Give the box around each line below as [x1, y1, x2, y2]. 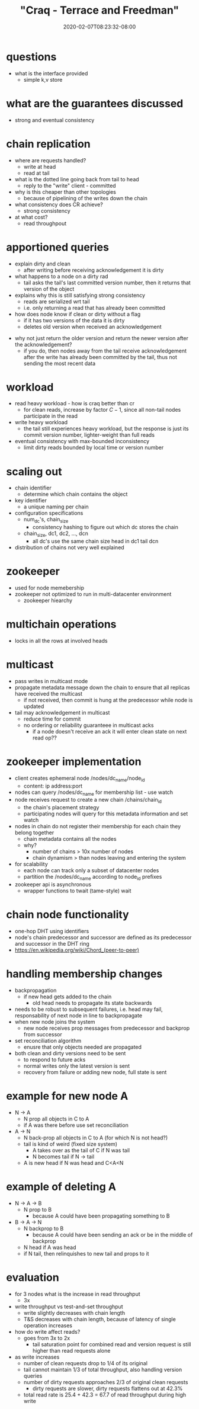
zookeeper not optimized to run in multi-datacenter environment [14, 590, 172, 597]
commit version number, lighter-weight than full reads [23, 431, 155, 438]
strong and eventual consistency [14, 116, 95, 123]
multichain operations [6, 617, 117, 631]
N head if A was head [23, 1244, 76, 1251]
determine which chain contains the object [23, 491, 128, 498]
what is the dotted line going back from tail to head [14, 175, 139, 182]
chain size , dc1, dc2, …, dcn [23, 530, 89, 538]
